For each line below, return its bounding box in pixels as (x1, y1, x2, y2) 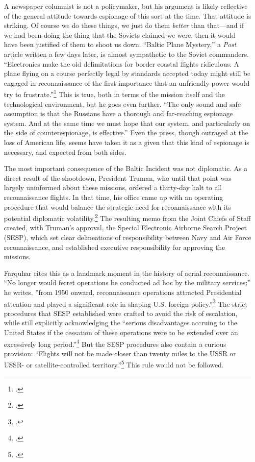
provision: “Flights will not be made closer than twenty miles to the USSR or (4, 348, 236, 358)
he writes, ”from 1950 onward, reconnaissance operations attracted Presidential (4, 287, 242, 297)
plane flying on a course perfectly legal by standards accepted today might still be (4, 68, 251, 78)
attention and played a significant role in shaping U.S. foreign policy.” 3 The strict (4, 297, 248, 309)
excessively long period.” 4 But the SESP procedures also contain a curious (4, 337, 227, 349)
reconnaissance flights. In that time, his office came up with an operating (4, 192, 223, 202)
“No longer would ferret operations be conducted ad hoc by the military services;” (4, 277, 251, 288)
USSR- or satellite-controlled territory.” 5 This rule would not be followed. (4, 358, 224, 370)
